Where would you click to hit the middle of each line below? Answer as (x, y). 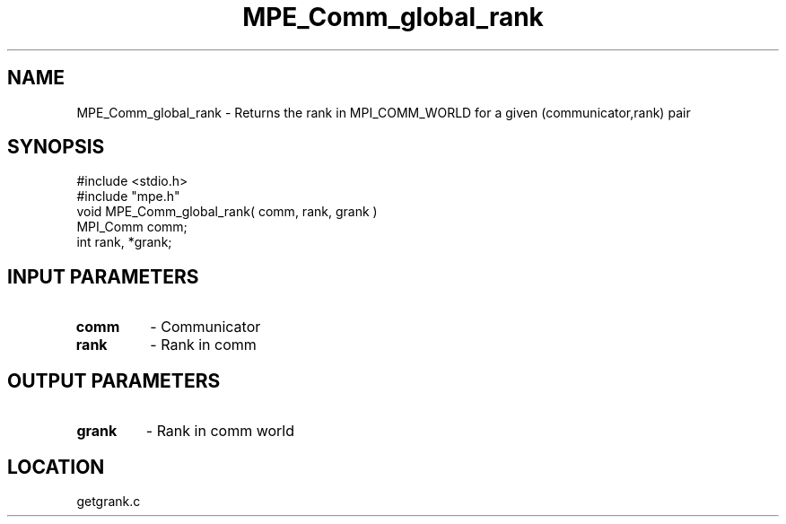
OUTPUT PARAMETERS (114, 380)
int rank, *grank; (124, 242)
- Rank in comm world (220, 431)
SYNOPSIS (56, 147)
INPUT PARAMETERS (103, 276)
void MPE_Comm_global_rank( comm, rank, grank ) (227, 212)
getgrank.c (109, 501)
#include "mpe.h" (128, 196)
